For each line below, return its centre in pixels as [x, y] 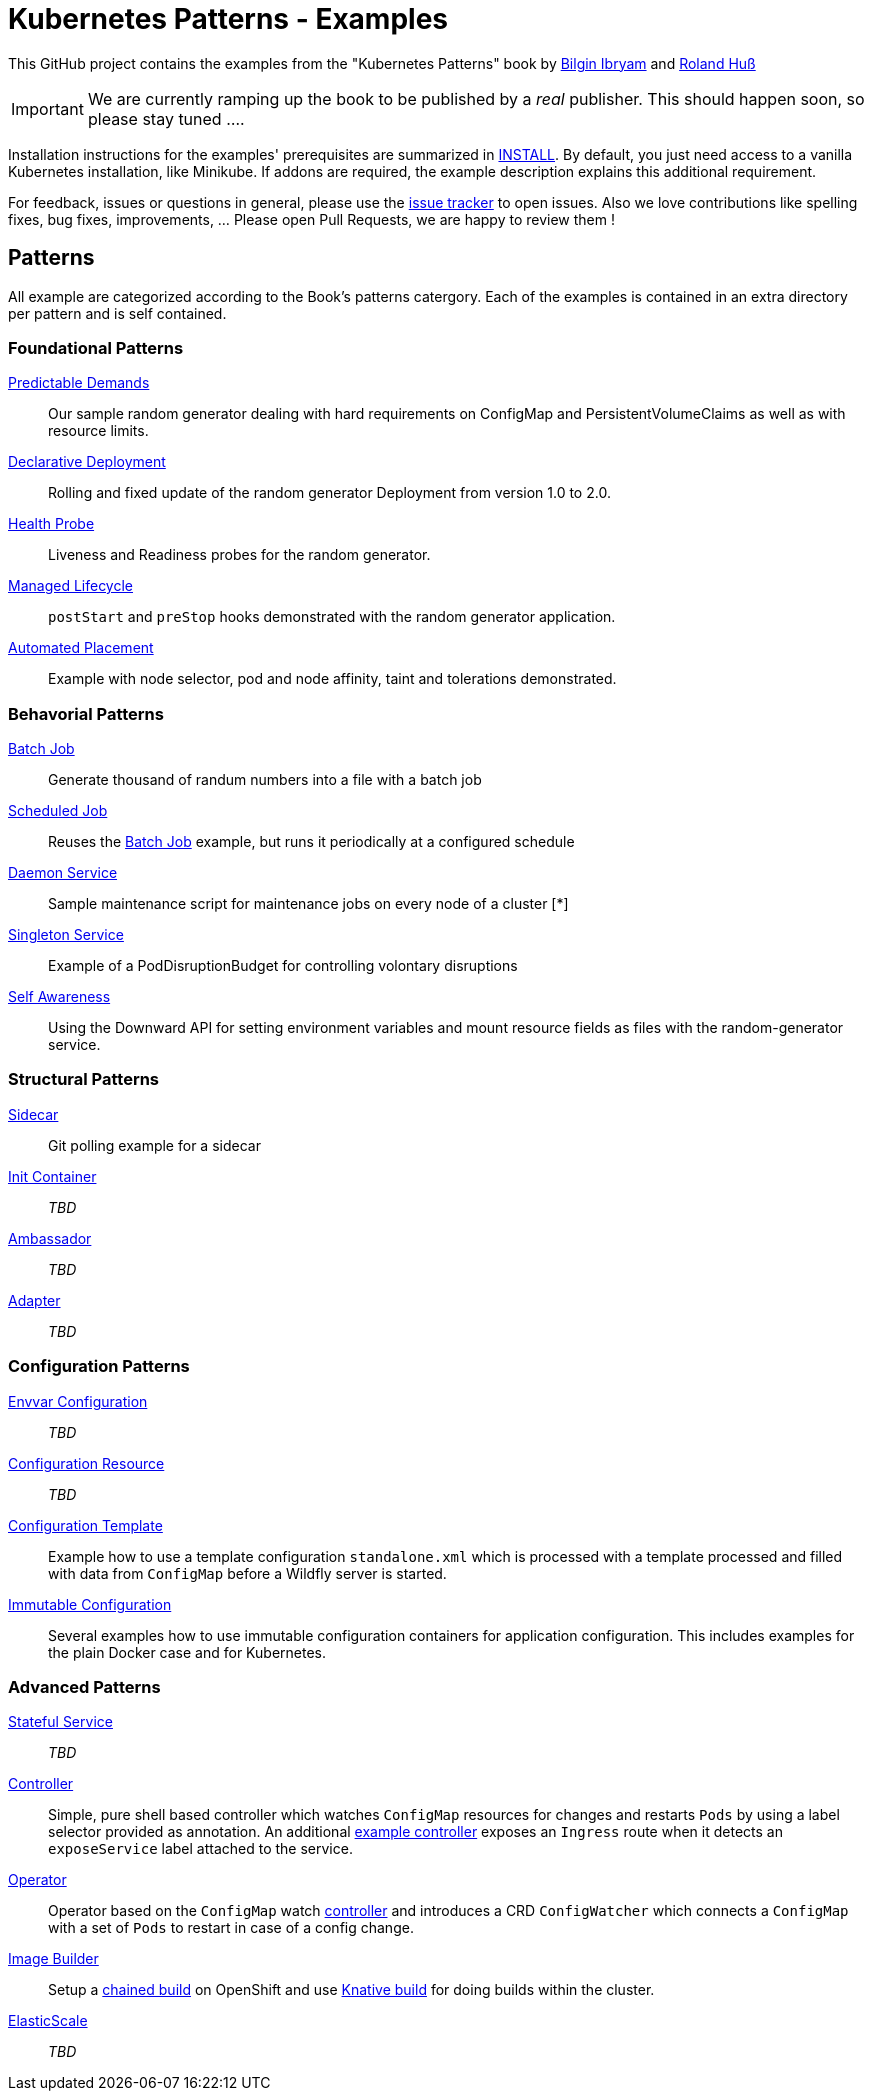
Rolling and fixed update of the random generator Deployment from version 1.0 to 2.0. [329, 493]
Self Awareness [59, 997]
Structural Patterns [84, 1079]
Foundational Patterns [96, 347]
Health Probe [51, 524]
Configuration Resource [86, 1463]
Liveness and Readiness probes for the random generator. [239, 555]
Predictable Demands [79, 383]
